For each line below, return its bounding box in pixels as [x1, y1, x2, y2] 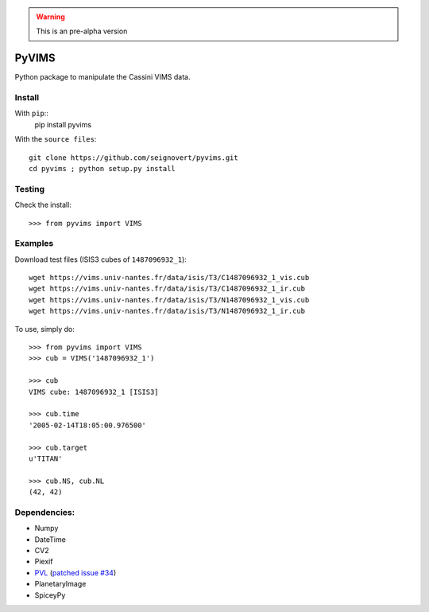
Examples [14, 238, 54, 249]
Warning [36, 12, 65, 21]
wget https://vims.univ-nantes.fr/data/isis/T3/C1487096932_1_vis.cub [29, 273, 310, 283]
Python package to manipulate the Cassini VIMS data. [14, 72, 191, 82]
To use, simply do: [14, 324, 75, 333]
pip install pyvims [34, 119, 91, 129]
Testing [14, 183, 45, 194]
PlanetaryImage [34, 579, 87, 589]
